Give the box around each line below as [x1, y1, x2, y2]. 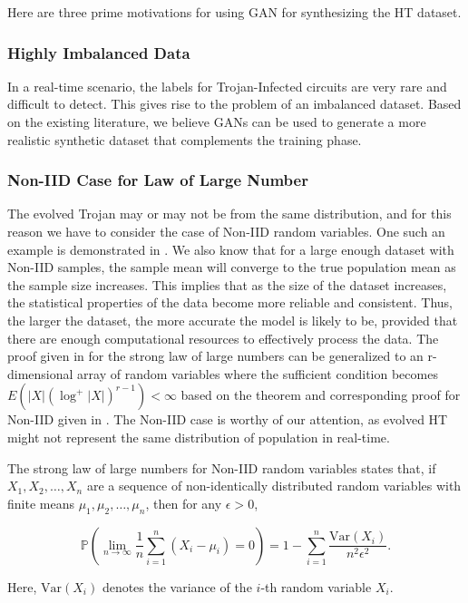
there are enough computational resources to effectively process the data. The [7, 328, 439, 347]
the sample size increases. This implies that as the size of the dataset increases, [7, 275, 447, 294]
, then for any [145, 493, 222, 512]
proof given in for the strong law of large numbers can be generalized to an [7, 346, 424, 365]
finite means [7, 493, 74, 512]
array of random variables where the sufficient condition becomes [77, 364, 438, 383]
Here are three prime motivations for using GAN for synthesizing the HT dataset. [7, 3, 462, 21]
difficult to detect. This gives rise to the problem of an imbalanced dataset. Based [7, 94, 462, 113]
